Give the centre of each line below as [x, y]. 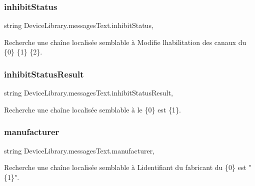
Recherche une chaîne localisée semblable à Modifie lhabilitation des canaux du [125, 42]
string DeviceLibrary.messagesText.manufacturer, [79, 150]
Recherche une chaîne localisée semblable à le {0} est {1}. [92, 109]
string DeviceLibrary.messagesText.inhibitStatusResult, [88, 93]
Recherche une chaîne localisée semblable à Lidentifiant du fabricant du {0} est [125, 167]
